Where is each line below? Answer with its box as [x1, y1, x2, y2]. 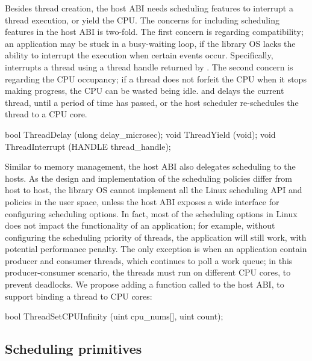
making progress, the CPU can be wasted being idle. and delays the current [5, 84, 284, 97]
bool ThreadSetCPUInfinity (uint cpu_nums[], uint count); [5, 310, 223, 322]
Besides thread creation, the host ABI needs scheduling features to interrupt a [5, 2, 293, 14]
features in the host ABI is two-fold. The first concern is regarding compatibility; [5, 25, 304, 38]
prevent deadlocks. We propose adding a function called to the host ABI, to [5, 278, 284, 291]
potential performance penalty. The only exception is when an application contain [5, 242, 307, 255]
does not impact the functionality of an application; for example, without [5, 219, 275, 232]
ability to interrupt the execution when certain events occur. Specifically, [5, 49, 273, 61]
